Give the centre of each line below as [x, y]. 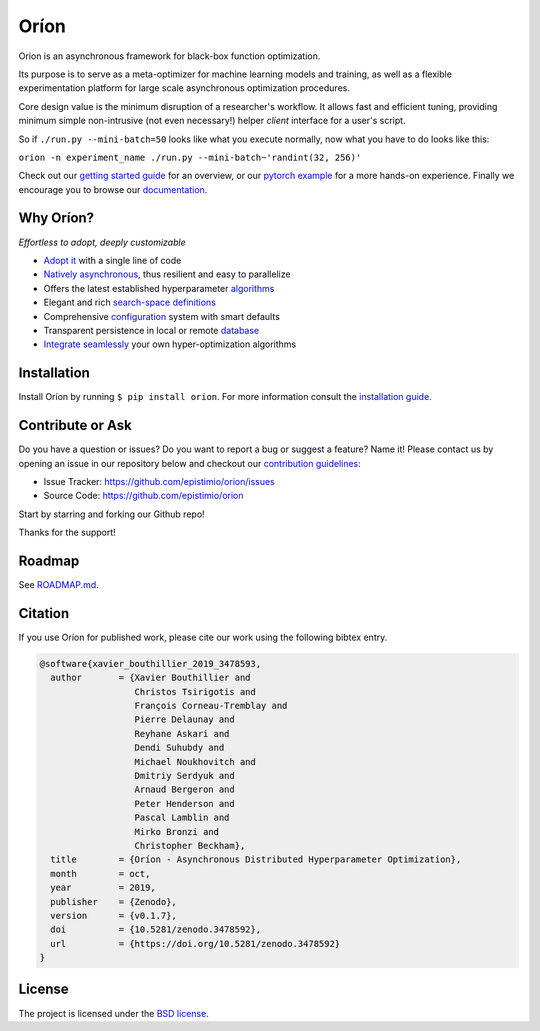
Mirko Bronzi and [177, 831]
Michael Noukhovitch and [195, 761]
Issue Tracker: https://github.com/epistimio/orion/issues [159, 481]
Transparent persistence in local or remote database [151, 330]
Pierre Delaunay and [184, 719]
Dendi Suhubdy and [179, 748]
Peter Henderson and [184, 803]
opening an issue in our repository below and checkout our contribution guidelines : [190, 463]
